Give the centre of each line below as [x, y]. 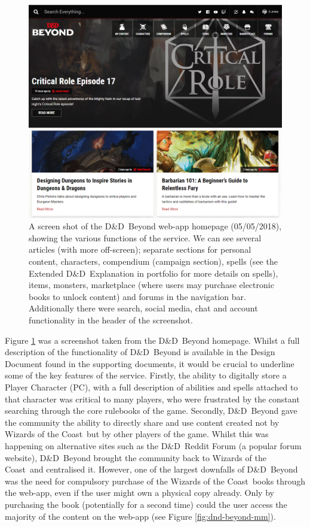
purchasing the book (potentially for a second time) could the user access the [146, 504]
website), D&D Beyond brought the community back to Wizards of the [136, 457]
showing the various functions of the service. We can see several [145, 237]
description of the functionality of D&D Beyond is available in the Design [140, 352]
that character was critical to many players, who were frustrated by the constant [152, 399]
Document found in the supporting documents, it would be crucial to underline [150, 363]
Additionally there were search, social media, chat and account [143, 308]
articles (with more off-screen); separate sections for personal [140, 249]
